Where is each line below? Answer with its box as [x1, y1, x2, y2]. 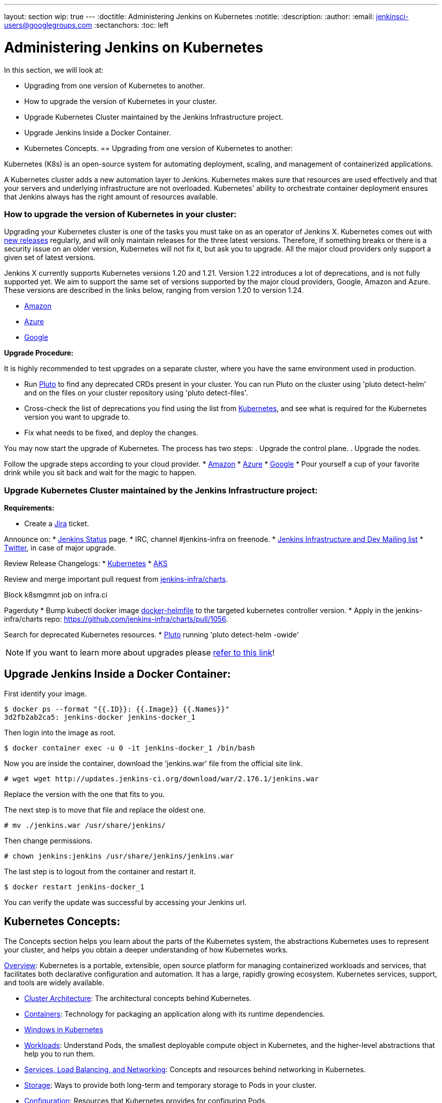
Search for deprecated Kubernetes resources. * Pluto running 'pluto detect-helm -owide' [4, 630, 299, 639]
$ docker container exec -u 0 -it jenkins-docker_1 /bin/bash [4, 743, 255, 752]
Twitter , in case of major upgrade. [4, 543, 116, 552]
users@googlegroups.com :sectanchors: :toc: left [4, 21, 169, 29]
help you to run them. [24, 1049, 95, 1058]
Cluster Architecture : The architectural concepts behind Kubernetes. [24, 993, 252, 1002]
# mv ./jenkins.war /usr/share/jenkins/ [4, 821, 166, 829]
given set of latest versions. [4, 253, 96, 262]
